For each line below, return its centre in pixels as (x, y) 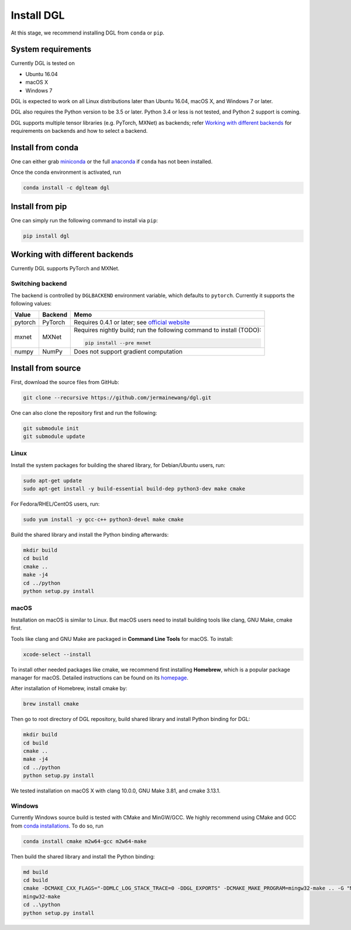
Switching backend (39, 284)
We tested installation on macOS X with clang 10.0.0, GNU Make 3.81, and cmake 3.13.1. (116, 791)
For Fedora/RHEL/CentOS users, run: (55, 504)
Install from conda (45, 147)
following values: (31, 303)
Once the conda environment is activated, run (66, 172)
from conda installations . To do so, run (57, 826)
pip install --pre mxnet (118, 343)
